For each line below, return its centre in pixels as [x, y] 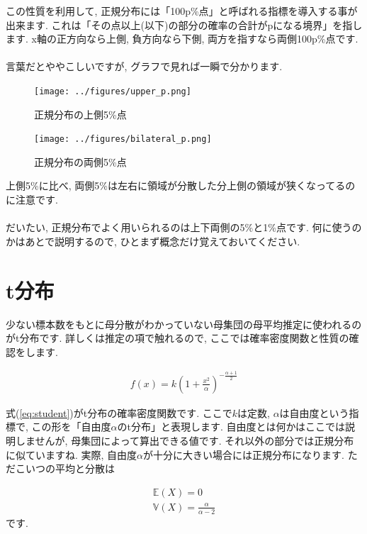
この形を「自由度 [71, 427]
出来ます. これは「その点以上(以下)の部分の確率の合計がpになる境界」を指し [184, 24]
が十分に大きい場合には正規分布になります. [244, 454]
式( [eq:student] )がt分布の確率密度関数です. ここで [119, 412]
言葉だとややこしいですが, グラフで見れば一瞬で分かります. [144, 66]
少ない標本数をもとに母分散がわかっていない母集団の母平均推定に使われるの [184, 324]
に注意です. [32, 200]
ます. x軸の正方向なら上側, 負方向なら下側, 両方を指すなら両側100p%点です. [182, 39]
